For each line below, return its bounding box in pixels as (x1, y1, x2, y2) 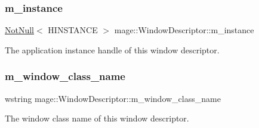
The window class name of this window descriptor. (5, 112, 189, 124)
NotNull (5, 24, 35, 36)
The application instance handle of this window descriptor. (5, 43, 220, 56)
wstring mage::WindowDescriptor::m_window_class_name (5, 92, 221, 104)
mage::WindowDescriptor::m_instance (114, 24, 254, 36)
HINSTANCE (48, 24, 98, 36)
